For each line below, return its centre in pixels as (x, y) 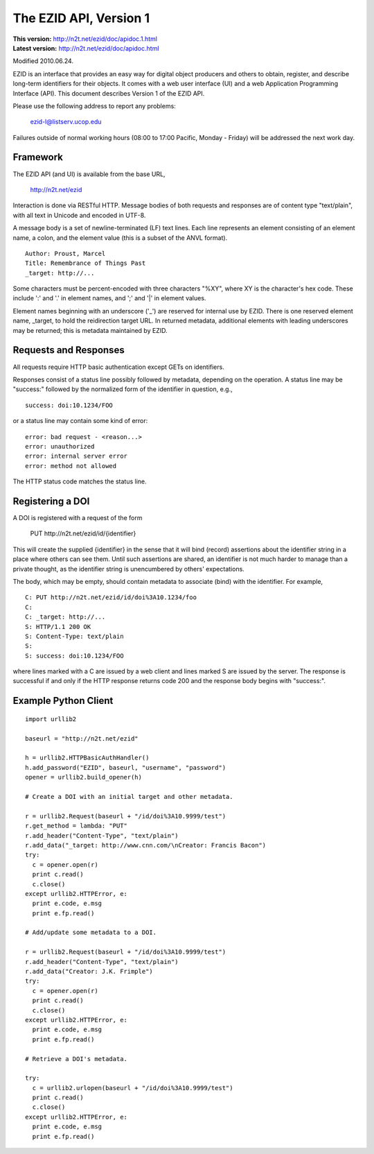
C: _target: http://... (65, 617)
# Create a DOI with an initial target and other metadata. (129, 796)
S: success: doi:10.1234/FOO (74, 656)
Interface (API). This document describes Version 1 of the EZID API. (109, 93)
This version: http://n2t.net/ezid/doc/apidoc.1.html (85, 39)
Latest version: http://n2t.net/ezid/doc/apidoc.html (86, 48)
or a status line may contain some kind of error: (80, 421)
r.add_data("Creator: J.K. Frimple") (89, 972)
